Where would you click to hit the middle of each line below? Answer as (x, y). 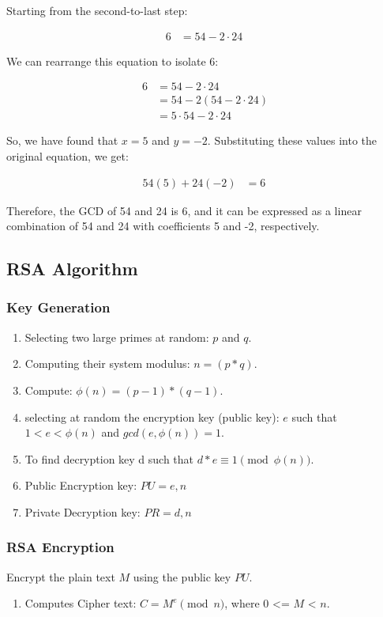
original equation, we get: (68, 155)
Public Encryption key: (81, 485)
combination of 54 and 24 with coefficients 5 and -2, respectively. (163, 226)
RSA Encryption (60, 547)
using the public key (182, 576)
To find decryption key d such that (109, 458)
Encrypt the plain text (61, 576)
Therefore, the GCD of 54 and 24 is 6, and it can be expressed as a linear (184, 210)
